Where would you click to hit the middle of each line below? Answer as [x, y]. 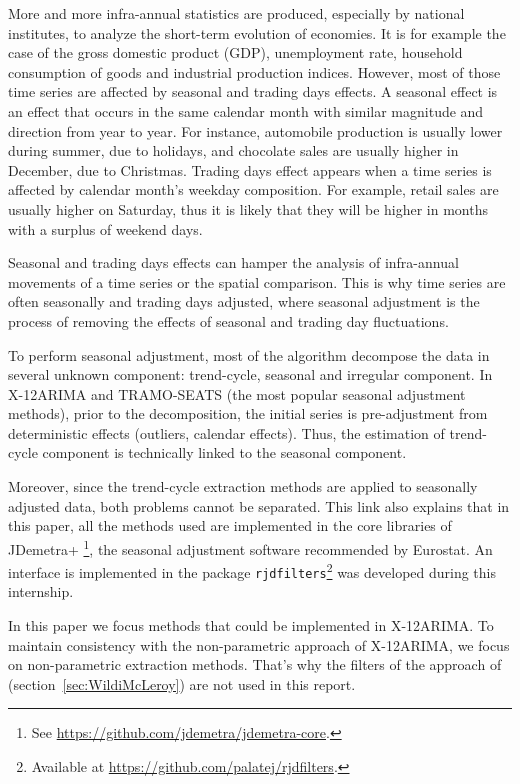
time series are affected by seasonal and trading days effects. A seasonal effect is [253, 91]
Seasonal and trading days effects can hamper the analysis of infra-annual [233, 262]
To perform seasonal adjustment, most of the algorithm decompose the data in [249, 354]
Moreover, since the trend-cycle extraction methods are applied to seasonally [243, 486]
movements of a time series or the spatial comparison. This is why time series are [257, 281]
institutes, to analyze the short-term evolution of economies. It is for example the [257, 32]
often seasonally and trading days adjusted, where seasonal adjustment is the [244, 301]
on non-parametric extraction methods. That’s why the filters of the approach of [255, 664]
